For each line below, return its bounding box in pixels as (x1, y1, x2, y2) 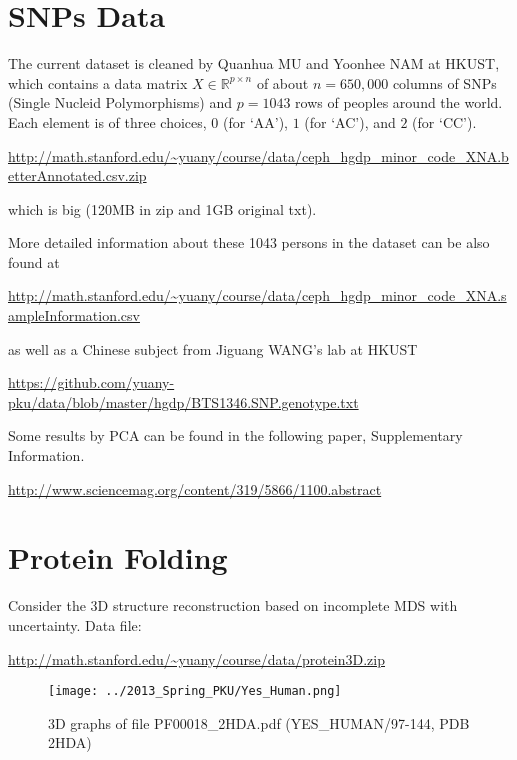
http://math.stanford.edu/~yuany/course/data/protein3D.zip (8, 648, 386, 669)
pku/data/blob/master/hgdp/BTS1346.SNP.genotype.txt (8, 391, 359, 412)
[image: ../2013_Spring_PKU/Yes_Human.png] (48, 684, 342, 699)
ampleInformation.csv (8, 305, 140, 326)
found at (8, 251, 60, 272)
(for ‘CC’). (412, 111, 477, 132)
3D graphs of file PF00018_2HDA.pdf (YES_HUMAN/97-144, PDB (48, 712, 470, 733)
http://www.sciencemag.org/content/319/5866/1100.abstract (8, 478, 382, 499)
